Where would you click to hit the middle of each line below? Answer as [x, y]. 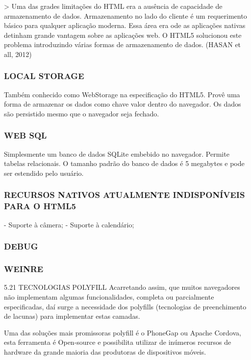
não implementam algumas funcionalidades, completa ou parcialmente [109, 296]
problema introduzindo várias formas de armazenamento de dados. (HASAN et [123, 44]
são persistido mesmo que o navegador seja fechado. [82, 113]
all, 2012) [18, 54]
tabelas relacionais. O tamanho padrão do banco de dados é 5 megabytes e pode [124, 163]
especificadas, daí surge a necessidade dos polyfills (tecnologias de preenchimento [125, 306]
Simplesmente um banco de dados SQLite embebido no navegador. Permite [117, 153]
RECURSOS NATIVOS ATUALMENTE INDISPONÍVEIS [125, 195]
